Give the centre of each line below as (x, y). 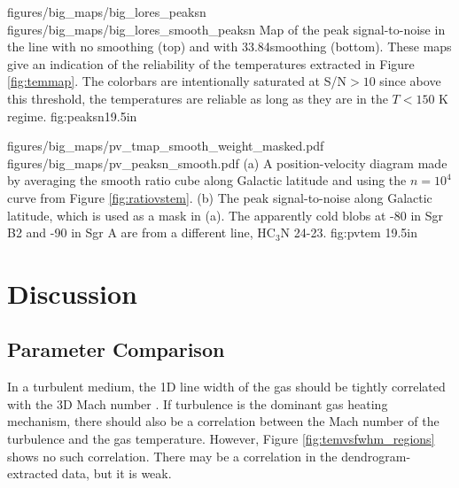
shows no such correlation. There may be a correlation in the (172, 456)
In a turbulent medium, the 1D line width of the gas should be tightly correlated (226, 387)
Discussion (72, 293)
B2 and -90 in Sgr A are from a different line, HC (141, 232)
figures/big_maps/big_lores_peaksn (107, 12)
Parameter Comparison (116, 349)
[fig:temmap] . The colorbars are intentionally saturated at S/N (177, 81)
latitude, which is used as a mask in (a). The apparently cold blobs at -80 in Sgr (226, 215)
